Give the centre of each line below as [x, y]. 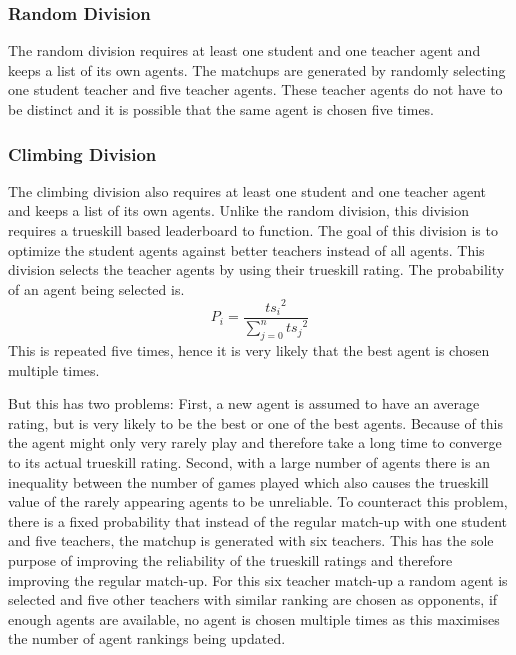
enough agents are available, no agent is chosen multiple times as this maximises [254, 618]
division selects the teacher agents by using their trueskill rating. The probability [256, 269]
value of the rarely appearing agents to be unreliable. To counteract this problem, [258, 501]
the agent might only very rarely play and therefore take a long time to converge [255, 442]
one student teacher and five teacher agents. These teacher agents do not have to [255, 89]
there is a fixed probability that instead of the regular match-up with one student [257, 520]
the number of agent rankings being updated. [147, 638]
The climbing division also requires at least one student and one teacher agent [247, 190]
